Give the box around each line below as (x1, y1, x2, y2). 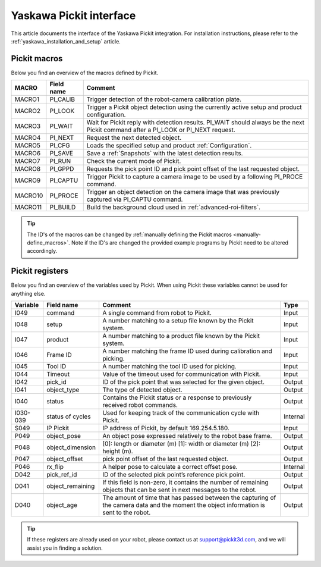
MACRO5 (14, 142, 41, 150)
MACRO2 (14, 107, 41, 115)
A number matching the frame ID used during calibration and (102, 347, 273, 355)
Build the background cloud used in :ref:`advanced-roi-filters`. (86, 203, 261, 211)
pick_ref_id (46, 471, 77, 479)
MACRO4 (14, 134, 41, 142)
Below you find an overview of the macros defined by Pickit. (11, 69, 159, 76)
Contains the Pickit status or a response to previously (102, 393, 252, 402)
